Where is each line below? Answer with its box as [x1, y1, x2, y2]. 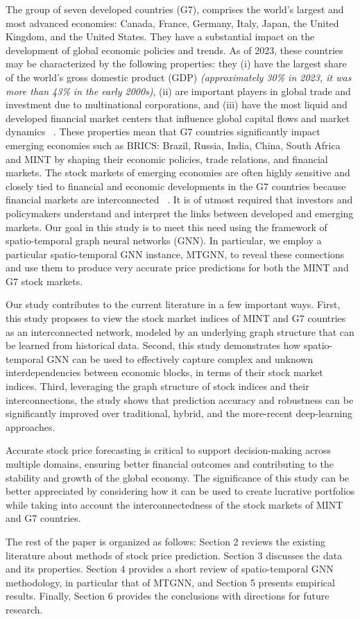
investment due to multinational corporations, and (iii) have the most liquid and [6, 97, 348, 112]
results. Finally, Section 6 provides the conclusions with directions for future [6, 588, 329, 603]
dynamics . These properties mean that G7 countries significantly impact [6, 124, 320, 139]
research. [6, 602, 43, 616]
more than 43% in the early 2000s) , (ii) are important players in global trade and [6, 83, 351, 98]
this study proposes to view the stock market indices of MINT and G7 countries [6, 311, 346, 325]
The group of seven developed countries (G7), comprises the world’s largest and [6, 2, 344, 16]
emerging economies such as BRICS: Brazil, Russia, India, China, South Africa [6, 137, 341, 152]
